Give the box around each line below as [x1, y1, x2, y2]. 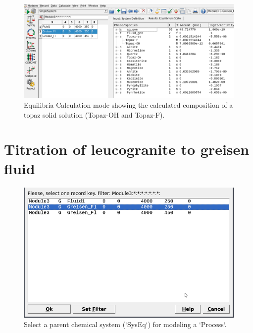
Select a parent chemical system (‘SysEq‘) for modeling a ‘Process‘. [24, 319, 227, 330]
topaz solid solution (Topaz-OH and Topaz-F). [24, 109, 165, 120]
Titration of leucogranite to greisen [4, 138, 250, 159]
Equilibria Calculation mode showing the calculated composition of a [24, 100, 233, 110]
